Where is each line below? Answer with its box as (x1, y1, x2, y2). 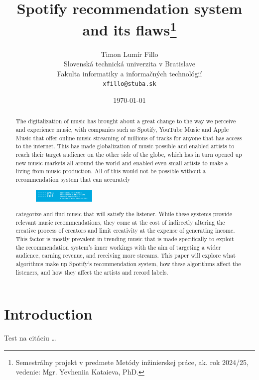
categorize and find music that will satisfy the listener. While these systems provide (15, 210, 233, 218)
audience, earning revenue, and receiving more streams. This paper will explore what (15, 251, 236, 260)
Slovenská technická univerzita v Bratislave (63, 58, 196, 69)
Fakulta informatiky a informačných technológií (57, 68, 202, 78)
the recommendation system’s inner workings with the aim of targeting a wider (15, 243, 221, 251)
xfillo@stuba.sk (103, 80, 156, 88)
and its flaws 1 (82, 17, 177, 40)
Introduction (4, 304, 93, 324)
